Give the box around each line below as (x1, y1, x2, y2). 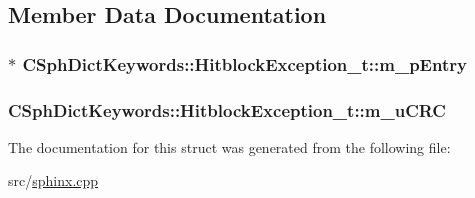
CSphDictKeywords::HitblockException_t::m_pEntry (22, 51, 467, 76)
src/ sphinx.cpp (8, 170, 99, 191)
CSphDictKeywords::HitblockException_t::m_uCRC (8, 97, 446, 122)
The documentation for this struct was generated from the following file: (8, 136, 451, 157)
